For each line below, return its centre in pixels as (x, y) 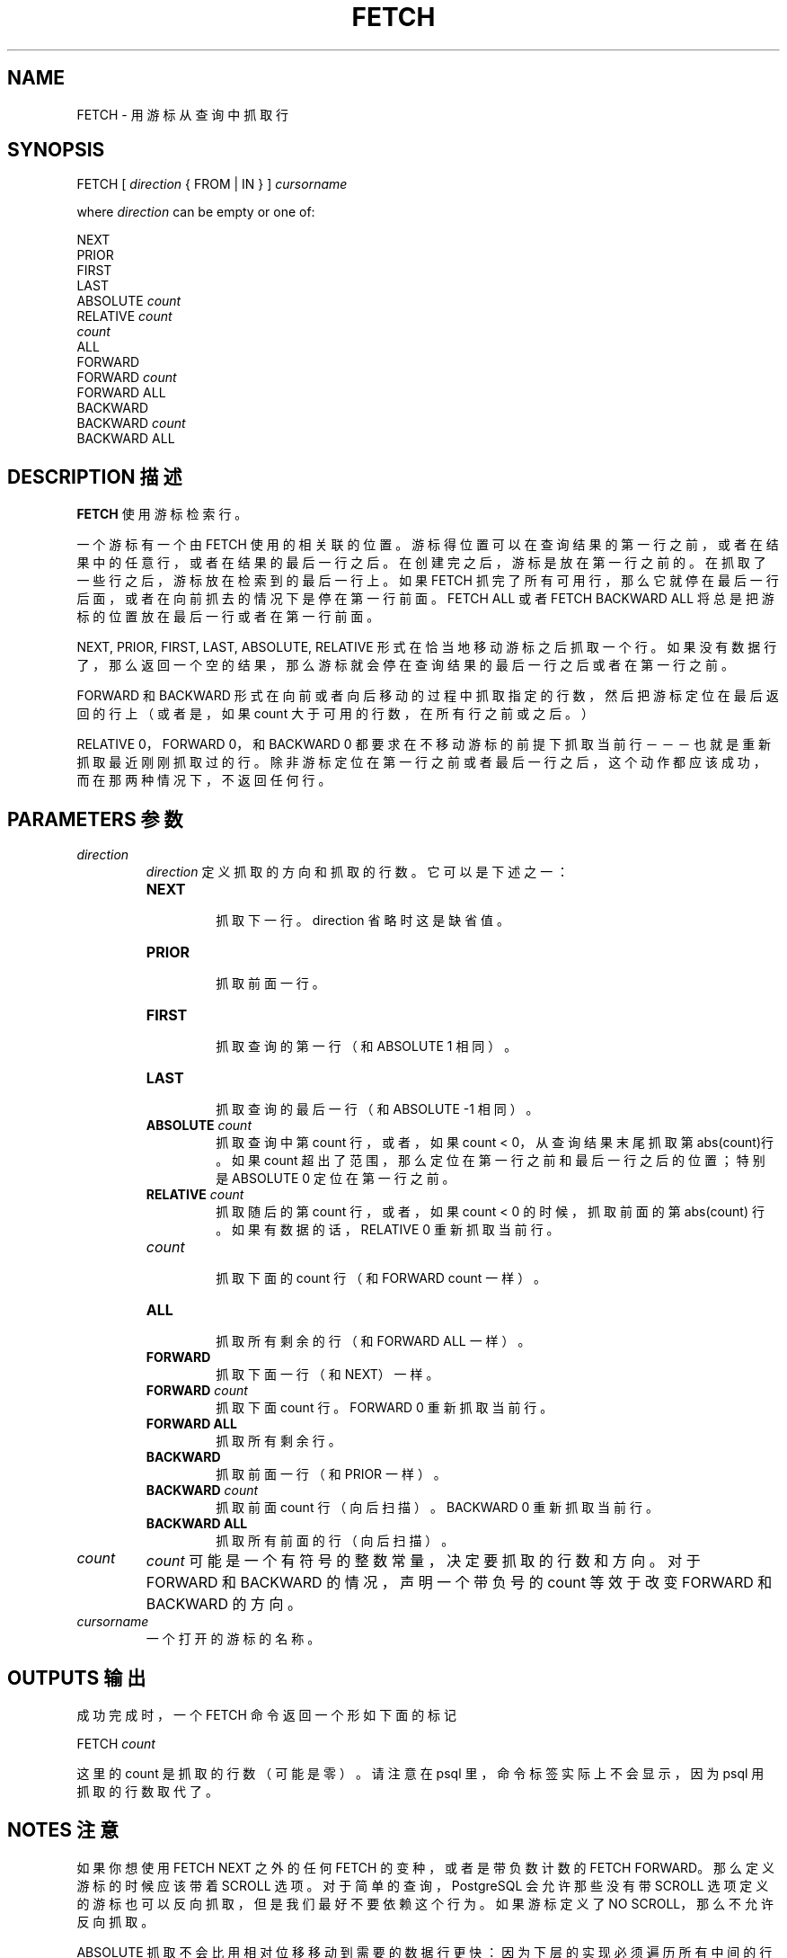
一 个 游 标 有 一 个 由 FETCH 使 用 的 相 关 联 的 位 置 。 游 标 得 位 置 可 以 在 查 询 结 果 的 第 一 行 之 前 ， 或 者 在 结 (428, 545)
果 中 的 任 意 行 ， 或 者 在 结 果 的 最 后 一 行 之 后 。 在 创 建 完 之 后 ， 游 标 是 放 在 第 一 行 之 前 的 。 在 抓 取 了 (421, 563)
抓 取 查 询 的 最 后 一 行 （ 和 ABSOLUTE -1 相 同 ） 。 (377, 1109)
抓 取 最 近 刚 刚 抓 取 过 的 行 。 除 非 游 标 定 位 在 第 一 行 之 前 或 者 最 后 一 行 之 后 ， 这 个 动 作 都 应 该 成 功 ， (421, 762)
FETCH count (116, 1743)
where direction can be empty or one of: (196, 212)
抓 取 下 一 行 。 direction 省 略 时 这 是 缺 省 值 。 (363, 921)
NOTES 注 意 (63, 1830)
